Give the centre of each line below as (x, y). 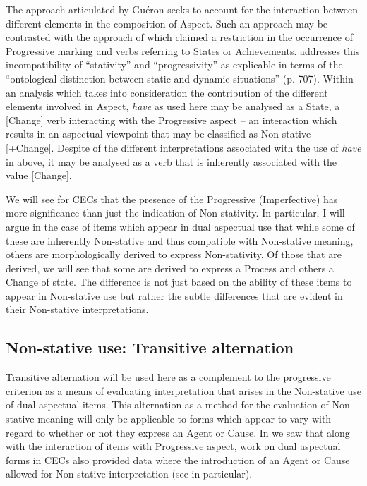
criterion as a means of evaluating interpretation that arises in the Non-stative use (183, 390)
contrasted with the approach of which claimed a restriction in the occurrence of (179, 37)
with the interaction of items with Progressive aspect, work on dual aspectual (173, 446)
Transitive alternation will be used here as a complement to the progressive (168, 377)
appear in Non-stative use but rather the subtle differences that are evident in (174, 295)
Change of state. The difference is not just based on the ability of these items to (179, 282)
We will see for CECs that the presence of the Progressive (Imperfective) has (172, 199)
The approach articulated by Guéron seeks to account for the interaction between (182, 9)
